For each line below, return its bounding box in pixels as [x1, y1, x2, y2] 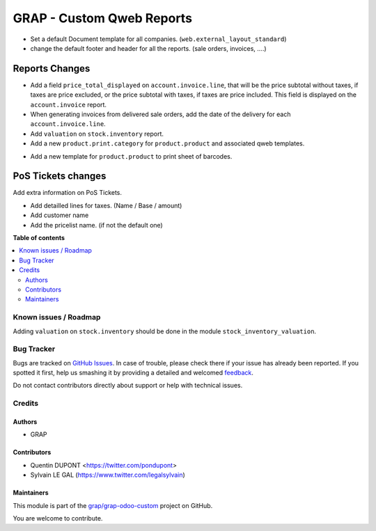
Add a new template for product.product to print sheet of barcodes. [30, 152, 233, 160]
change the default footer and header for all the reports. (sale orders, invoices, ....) [30, 44, 267, 52]
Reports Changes [13, 63, 91, 74]
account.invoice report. [30, 100, 107, 109]
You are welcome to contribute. [13, 514, 103, 522]
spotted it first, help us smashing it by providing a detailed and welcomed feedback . [13, 369, 254, 377]
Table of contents [13, 234, 65, 242]
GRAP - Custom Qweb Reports [13, 10, 193, 26]
